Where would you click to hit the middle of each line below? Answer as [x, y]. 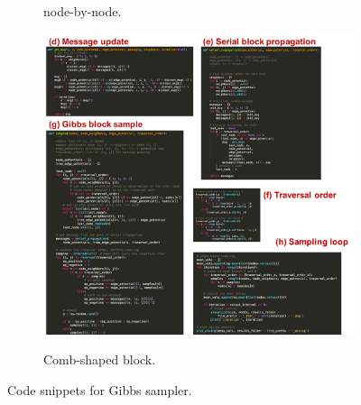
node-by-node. [83, 11]
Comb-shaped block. [100, 359]
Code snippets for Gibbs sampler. [100, 389]
